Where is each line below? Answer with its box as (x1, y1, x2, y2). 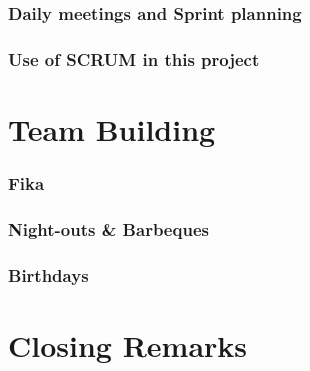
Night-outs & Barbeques (8, 216, 209, 241)
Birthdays (8, 262, 89, 287)
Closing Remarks (8, 324, 248, 365)
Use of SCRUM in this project (8, 46, 260, 71)
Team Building (8, 108, 216, 149)
